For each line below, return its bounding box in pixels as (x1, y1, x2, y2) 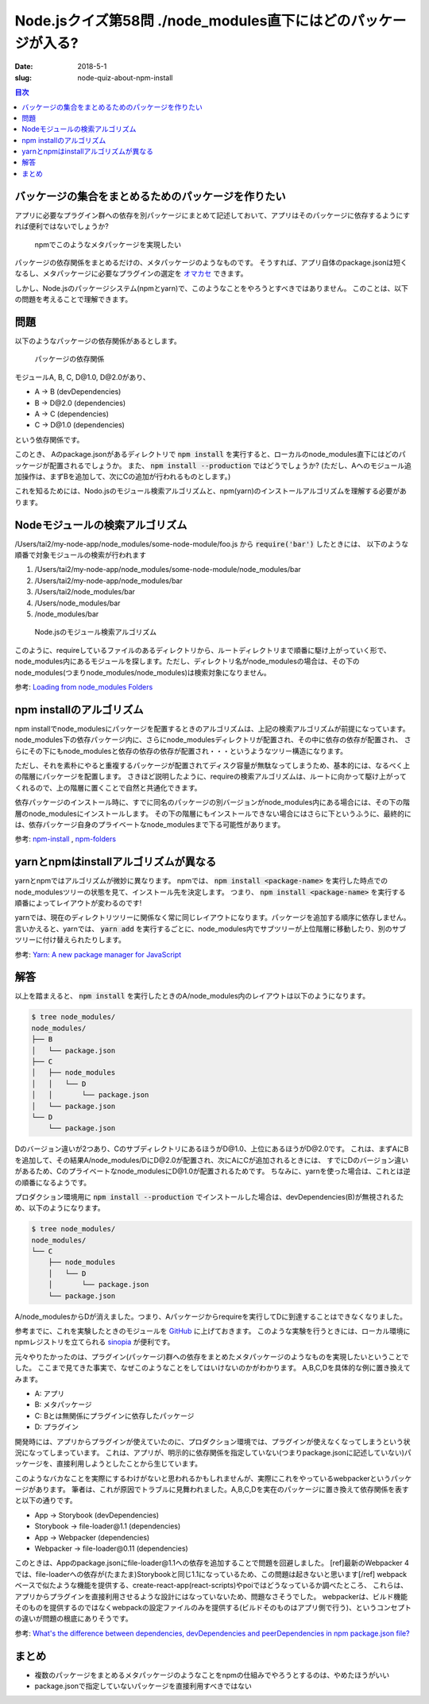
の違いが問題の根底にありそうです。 (14, 1613, 133, 1624)
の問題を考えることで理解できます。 (14, 295, 133, 304)
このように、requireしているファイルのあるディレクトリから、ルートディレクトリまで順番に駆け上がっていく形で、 (14, 645, 391, 655)
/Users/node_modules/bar (34, 598, 121, 608)
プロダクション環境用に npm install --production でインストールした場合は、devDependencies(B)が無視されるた (14, 1192, 404, 1201)
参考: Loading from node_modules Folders (14, 682, 153, 691)
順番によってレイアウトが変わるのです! (14, 898, 142, 908)
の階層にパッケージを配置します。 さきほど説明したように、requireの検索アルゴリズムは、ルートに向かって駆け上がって (14, 771, 407, 782)
